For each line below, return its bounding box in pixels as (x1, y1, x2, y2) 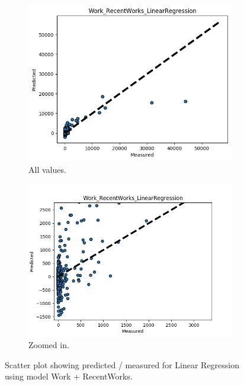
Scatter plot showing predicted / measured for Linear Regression (5, 358, 240, 371)
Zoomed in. (28, 339, 69, 351)
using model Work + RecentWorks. (5, 370, 133, 382)
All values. (28, 163, 66, 175)
